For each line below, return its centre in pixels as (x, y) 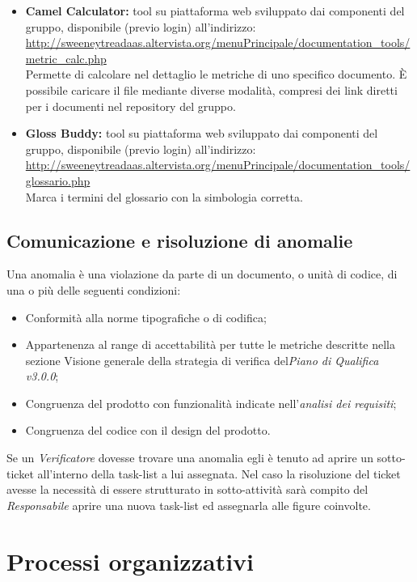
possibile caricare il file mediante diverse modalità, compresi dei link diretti (211, 89)
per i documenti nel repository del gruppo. (131, 106)
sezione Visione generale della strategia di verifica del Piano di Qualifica (202, 360)
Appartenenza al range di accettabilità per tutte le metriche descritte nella (210, 344)
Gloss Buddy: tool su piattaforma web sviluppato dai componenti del (202, 133)
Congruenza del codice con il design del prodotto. (148, 430)
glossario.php (58, 180)
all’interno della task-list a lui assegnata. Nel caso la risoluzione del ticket (219, 473)
